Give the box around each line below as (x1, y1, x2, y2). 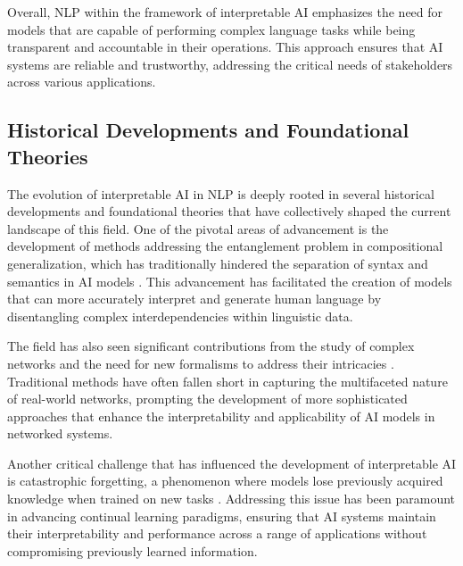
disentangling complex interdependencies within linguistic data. (7, 306, 353, 325)
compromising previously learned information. (7, 541, 258, 560)
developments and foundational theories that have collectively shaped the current (7, 202, 451, 221)
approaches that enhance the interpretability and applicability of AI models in (7, 406, 435, 425)
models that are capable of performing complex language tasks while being (7, 20, 416, 38)
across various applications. (7, 72, 156, 91)
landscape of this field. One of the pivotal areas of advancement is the (7, 219, 389, 237)
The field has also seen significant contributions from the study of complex (7, 337, 415, 355)
